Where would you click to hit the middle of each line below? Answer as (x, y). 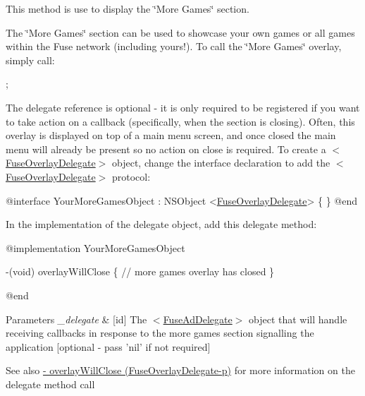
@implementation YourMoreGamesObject (95, 247)
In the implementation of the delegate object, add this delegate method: (161, 224)
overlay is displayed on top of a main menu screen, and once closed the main (171, 135)
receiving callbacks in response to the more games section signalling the (160, 333)
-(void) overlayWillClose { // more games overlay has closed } (140, 271)
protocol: (131, 176)
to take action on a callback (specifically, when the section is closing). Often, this (180, 121)
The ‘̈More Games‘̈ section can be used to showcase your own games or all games (180, 32)
